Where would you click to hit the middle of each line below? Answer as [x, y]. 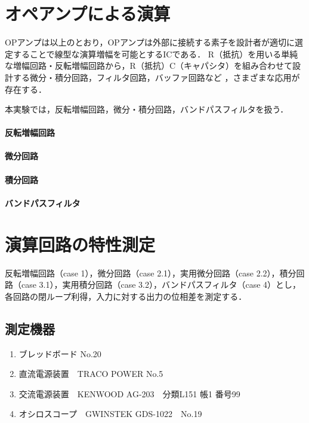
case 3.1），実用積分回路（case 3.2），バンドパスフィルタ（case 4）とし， [161, 284]
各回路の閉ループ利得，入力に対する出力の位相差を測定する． [126, 296]
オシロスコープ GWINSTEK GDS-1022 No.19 [110, 414]
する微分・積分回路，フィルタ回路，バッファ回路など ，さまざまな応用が [156, 77]
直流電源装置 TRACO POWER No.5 [91, 374]
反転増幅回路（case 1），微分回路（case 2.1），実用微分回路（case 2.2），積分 [151, 273]
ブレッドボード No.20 [60, 353]
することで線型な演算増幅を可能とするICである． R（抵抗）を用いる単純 [155, 54]
